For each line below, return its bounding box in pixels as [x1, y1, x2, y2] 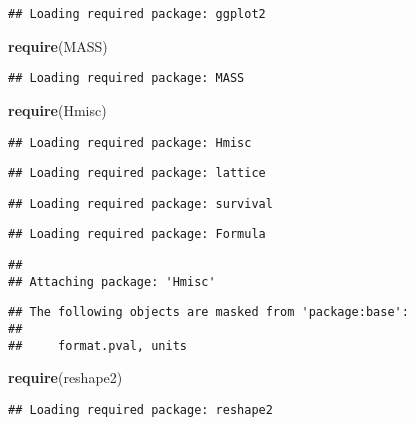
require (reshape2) [8, 367, 123, 388]
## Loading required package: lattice [8, 166, 266, 181]
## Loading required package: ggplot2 [8, 7, 266, 21]
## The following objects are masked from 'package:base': [8, 305, 409, 320]
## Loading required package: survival [8, 196, 273, 211]
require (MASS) [8, 35, 108, 56]
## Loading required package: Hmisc [8, 135, 252, 150]
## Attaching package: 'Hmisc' [8, 274, 216, 289]
